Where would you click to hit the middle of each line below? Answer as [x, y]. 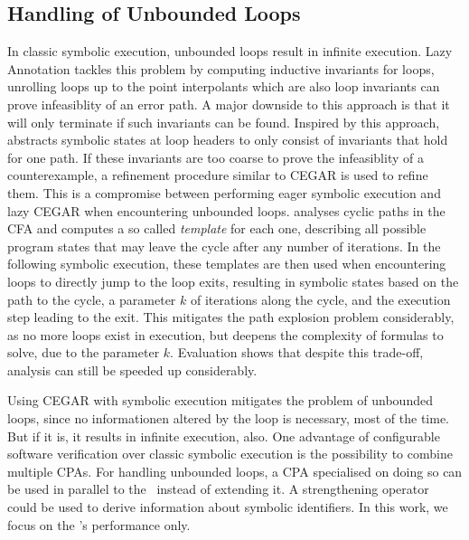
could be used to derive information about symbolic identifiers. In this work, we [228, 507]
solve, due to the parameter [84, 352]
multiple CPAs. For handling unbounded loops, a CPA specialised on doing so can [235, 471]
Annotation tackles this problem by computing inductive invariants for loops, [221, 68]
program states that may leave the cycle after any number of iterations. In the [224, 246]
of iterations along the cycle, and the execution [320, 299]
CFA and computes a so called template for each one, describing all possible [217, 228]
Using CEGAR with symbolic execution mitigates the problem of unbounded [220, 400]
